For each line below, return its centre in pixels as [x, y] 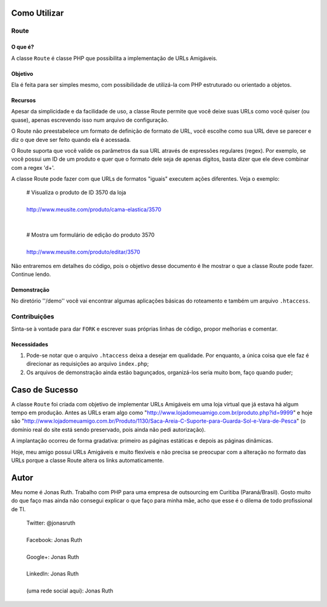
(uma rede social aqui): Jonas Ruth [70, 591]
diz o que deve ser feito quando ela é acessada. [71, 139]
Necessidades [30, 344]
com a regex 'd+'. [33, 167]
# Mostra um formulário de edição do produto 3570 [91, 235]
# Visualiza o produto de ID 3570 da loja [76, 193]
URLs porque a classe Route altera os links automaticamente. [88, 460]
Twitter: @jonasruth [51, 523]
